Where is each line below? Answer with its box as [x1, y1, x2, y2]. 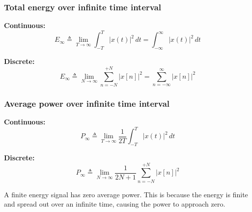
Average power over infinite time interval [4, 97, 170, 109]
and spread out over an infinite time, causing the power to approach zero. [4, 199, 225, 209]
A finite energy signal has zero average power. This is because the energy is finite [4, 189, 248, 199]
